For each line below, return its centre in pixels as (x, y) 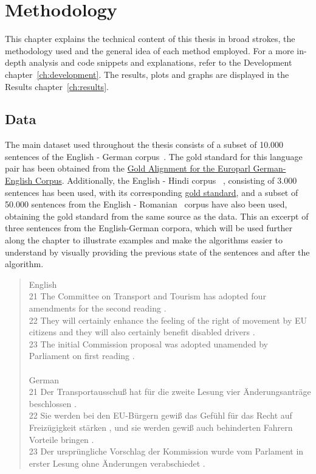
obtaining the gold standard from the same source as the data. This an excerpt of (157, 216)
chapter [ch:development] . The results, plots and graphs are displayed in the (147, 74)
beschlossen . (53, 403)
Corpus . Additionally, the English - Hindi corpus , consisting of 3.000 (166, 180)
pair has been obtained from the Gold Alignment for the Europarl (128, 168)
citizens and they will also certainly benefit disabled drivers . (142, 332)
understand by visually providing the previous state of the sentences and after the (157, 252)
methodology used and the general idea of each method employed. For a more (149, 50)
